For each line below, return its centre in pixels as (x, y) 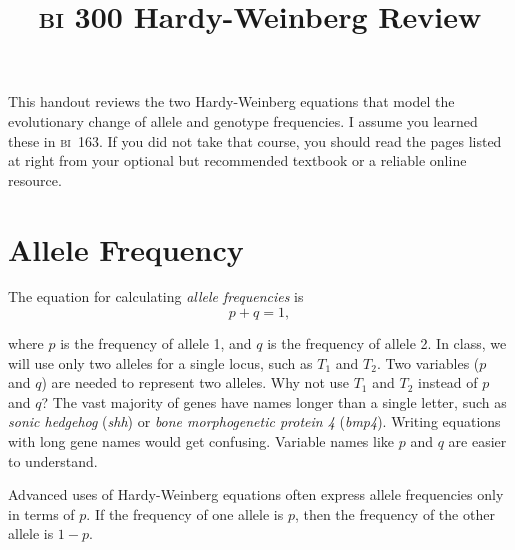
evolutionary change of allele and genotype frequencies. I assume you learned (243, 120)
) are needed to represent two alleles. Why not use (195, 382)
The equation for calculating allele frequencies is (156, 296)
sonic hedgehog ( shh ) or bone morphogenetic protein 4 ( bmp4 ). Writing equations (254, 421)
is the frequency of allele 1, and (156, 343)
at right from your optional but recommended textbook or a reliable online (237, 160)
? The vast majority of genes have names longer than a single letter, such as (274, 401)
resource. (35, 179)
